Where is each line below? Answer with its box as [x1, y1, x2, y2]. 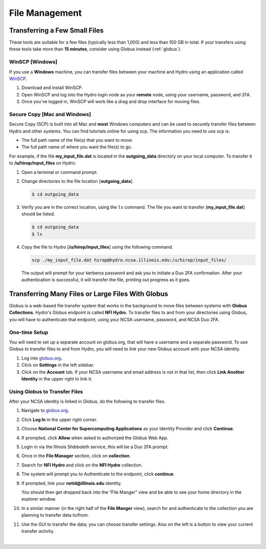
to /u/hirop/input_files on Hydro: [9, 160, 76, 166]
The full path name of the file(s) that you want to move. [21, 137, 133, 143]
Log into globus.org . [21, 355, 63, 361]
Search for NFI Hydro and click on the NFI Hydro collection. [21, 462, 143, 468]
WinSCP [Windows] [9, 58, 58, 65]
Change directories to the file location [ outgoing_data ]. [21, 178, 134, 184]
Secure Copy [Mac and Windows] [9, 111, 91, 118]
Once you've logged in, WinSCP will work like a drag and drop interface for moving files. [21, 99, 200, 105]
